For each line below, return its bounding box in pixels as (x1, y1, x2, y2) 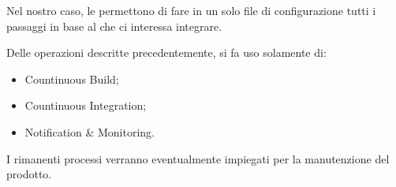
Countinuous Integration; (24, 97, 147, 114)
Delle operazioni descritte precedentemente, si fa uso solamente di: (6, 44, 327, 61)
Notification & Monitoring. (24, 123, 155, 140)
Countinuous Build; (24, 70, 119, 87)
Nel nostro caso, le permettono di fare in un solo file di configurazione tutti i (6, 2, 376, 18)
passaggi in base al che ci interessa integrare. (6, 17, 222, 34)
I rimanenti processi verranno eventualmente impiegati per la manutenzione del (6, 150, 390, 166)
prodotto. (6, 166, 52, 182)
